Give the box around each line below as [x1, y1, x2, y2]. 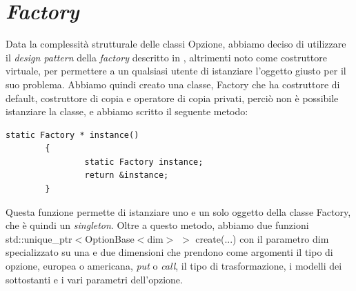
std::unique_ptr [6, 231, 72, 245]
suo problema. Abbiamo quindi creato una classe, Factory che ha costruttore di [6, 77, 340, 91]
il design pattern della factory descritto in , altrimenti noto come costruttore [6, 50, 327, 64]
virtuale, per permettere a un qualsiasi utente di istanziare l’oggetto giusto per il [6, 63, 346, 78]
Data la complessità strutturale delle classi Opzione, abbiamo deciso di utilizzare [6, 37, 346, 51]
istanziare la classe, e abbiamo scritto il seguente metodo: [6, 104, 248, 119]
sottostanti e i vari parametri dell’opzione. [6, 272, 183, 286]
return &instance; [84, 170, 169, 181]
